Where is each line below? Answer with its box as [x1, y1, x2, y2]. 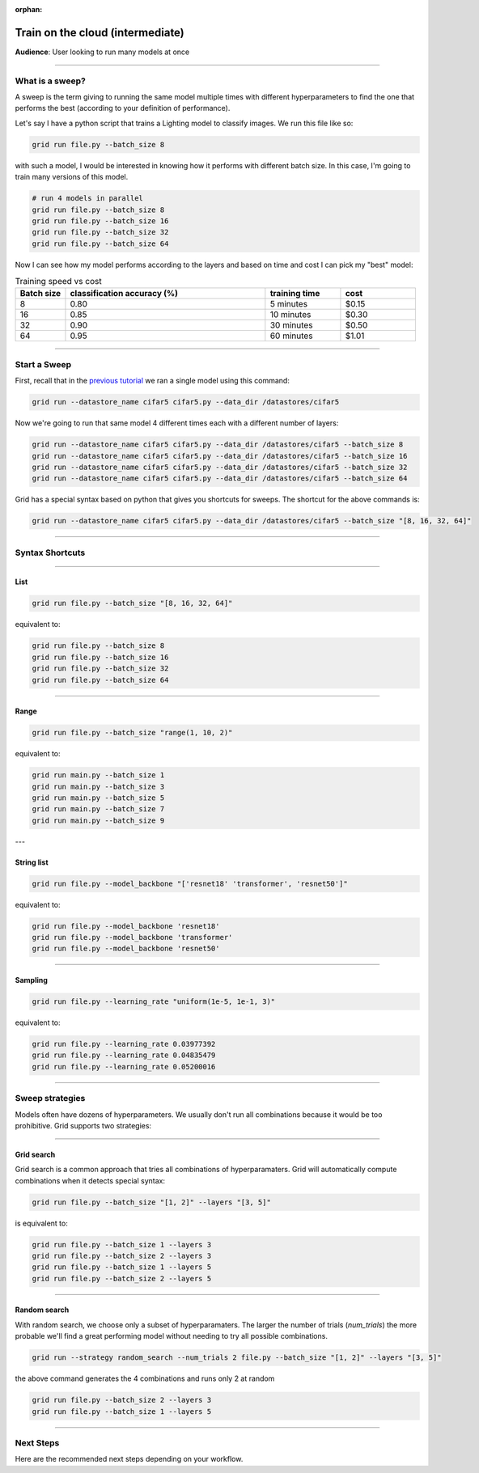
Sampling [15, 976, 49, 985]
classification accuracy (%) [70, 288, 178, 299]
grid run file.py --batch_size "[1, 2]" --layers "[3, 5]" [32, 1197, 271, 1207]
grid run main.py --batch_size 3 [32, 781, 165, 791]
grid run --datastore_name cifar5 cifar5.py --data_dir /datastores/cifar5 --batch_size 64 [32, 474, 408, 483]
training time [269, 288, 320, 299]
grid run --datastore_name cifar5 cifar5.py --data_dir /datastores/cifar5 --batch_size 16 [32, 451, 408, 460]
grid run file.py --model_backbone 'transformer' [32, 933, 233, 942]
